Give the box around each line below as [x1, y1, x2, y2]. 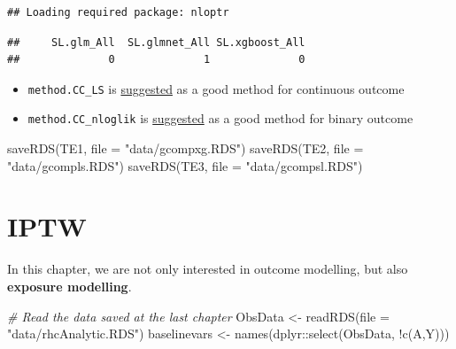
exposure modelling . [7, 277, 132, 295]
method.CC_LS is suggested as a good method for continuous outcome [27, 79, 405, 97]
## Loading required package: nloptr [7, 6, 229, 19]
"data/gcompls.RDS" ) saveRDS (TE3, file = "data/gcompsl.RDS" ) [7, 156, 363, 174]
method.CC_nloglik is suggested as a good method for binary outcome [27, 109, 413, 128]
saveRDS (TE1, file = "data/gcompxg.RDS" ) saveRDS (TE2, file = [7, 139, 364, 158]
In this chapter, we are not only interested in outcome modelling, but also [7, 260, 408, 278]
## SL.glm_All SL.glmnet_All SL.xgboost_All [7, 35, 305, 49]
